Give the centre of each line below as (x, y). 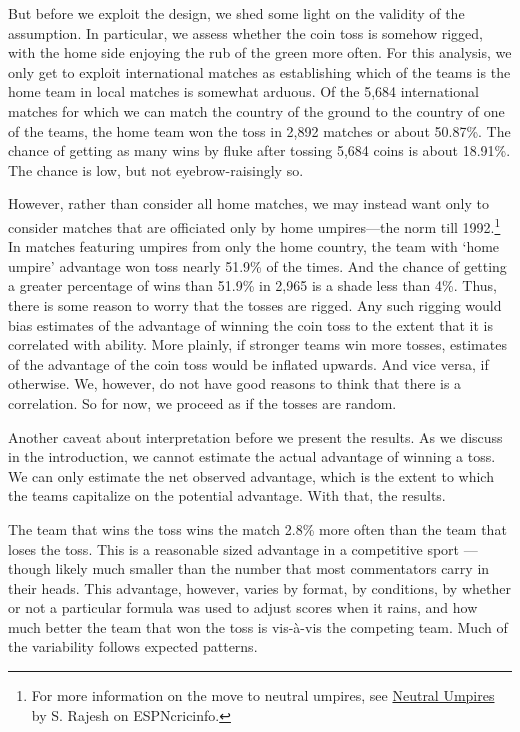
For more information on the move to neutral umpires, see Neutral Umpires (263, 695)
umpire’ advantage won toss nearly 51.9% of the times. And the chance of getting (257, 265)
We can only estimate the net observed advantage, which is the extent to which (251, 475)
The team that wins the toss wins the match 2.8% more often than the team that (257, 528)
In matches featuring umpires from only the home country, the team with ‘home (254, 246)
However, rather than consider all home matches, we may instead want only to (248, 203)
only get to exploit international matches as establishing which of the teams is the (259, 71)
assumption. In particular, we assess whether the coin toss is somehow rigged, (245, 32)
